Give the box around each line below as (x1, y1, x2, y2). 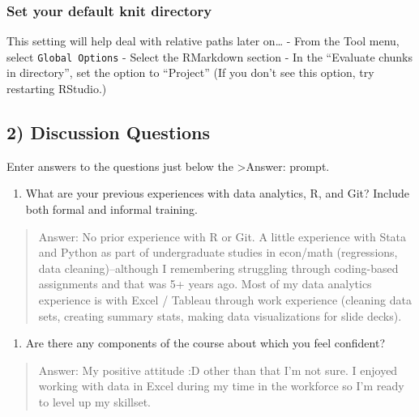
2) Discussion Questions (6, 120, 210, 145)
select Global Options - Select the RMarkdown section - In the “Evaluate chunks (6, 48, 413, 65)
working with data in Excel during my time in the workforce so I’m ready (38, 377, 404, 394)
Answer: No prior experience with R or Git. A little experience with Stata (38, 228, 407, 245)
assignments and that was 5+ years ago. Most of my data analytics (38, 275, 372, 292)
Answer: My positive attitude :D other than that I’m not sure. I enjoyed (38, 361, 398, 378)
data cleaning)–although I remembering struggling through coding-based (38, 259, 399, 276)
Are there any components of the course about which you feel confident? (25, 334, 385, 351)
